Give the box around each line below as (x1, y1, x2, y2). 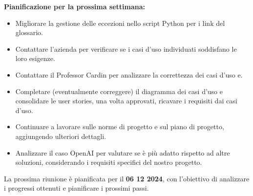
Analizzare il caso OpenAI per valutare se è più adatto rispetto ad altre (15, 147, 230, 157)
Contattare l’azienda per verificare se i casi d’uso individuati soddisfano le (15, 43, 237, 54)
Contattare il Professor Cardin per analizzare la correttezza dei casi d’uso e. (15, 69, 243, 79)
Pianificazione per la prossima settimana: (4, 1, 146, 11)
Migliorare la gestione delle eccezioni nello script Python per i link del (15, 18, 225, 28)
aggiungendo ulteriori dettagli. (15, 131, 106, 141)
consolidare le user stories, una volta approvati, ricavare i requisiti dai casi (15, 96, 237, 106)
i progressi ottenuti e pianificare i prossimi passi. (4, 183, 149, 193)
